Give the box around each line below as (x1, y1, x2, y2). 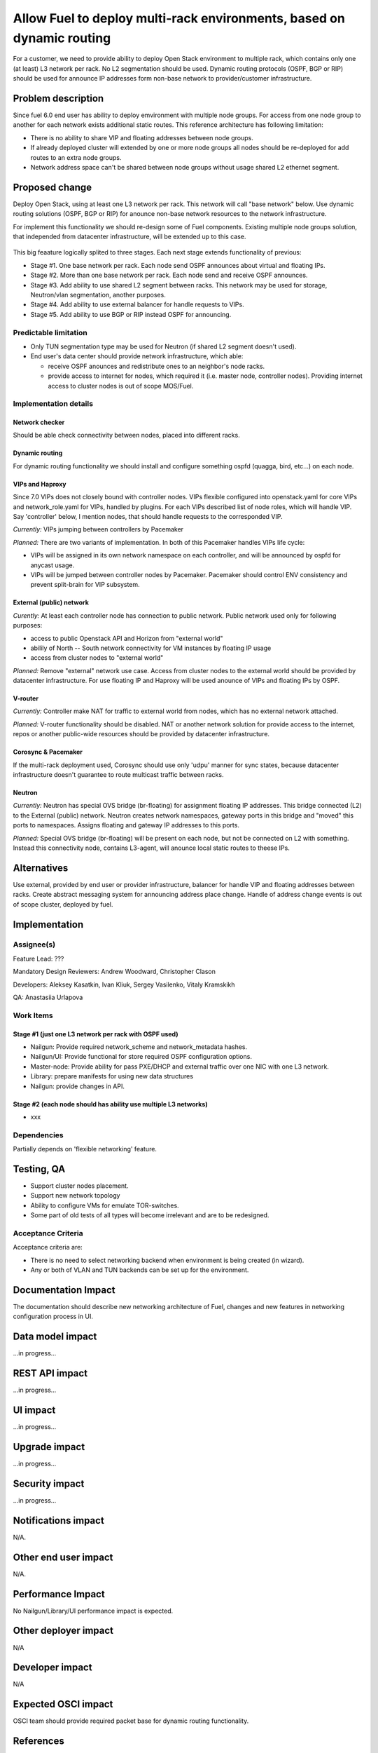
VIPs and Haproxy (13, 480, 66, 488)
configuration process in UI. (13, 1312, 94, 1321)
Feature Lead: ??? (13, 954, 64, 963)
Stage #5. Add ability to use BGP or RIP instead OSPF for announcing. (30, 310, 232, 318)
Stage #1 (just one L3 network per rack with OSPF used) (13, 1029, 178, 1038)
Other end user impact (13, 1551, 113, 1563)
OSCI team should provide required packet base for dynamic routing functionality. (13, 1717, 249, 1725)
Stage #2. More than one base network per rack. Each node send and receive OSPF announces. (30, 271, 308, 280)
